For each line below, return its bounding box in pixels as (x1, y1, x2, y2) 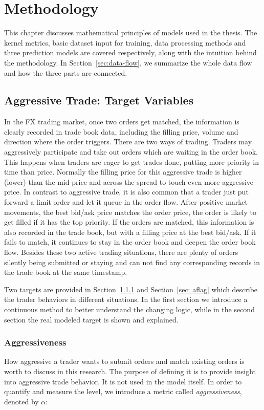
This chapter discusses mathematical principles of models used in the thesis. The (4, 27, 257, 38)
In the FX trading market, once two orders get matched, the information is (4, 116, 239, 127)
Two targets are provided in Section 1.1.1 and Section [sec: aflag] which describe (4, 284, 258, 294)
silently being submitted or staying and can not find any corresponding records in (4, 256, 260, 267)
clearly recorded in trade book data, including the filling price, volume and (4, 126, 238, 137)
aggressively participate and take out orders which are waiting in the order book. (4, 146, 258, 157)
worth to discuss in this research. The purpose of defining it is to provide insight (4, 365, 256, 376)
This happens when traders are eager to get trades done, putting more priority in (4, 156, 259, 167)
